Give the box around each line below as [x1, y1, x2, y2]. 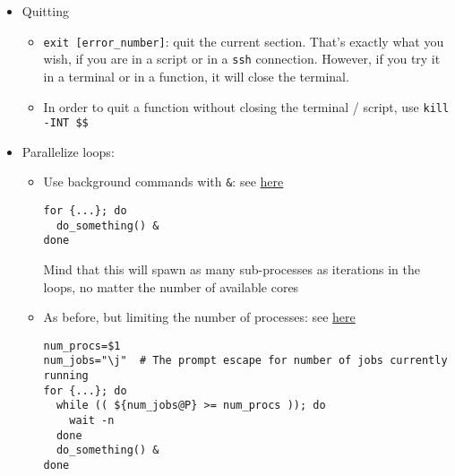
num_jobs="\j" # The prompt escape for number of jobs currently [43, 354, 448, 368]
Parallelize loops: [21, 142, 115, 160]
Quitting [21, 2, 69, 20]
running [43, 369, 89, 383]
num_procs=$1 [43, 339, 121, 352]
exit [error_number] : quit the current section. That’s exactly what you [43, 31, 444, 50]
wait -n [69, 414, 115, 428]
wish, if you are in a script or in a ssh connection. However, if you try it [43, 49, 441, 68]
